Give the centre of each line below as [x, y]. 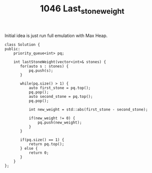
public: [13, 49]
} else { [29, 148]
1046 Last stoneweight [82, 9]
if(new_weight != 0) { [52, 118]
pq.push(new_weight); [60, 122]
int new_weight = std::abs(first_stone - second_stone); [88, 109]
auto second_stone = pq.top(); [61, 96]
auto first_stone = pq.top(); [60, 88]
